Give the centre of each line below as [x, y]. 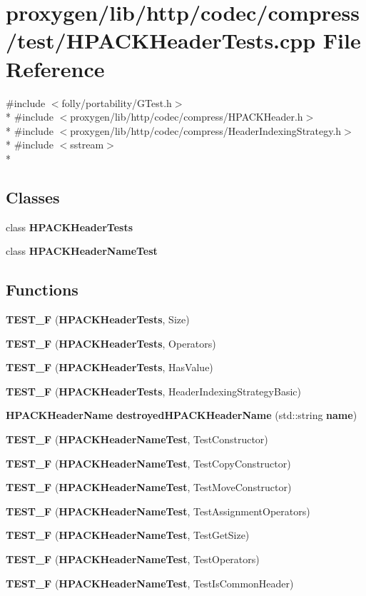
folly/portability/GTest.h [117, 102]
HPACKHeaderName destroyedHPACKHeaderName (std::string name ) [182, 415]
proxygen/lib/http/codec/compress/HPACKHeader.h [187, 117]
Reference [55, 68]
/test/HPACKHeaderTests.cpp [161, 40]
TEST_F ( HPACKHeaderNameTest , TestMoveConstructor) [149, 487]
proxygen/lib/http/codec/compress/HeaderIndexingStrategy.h [206, 130]
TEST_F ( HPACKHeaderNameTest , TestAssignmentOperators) [158, 511]
